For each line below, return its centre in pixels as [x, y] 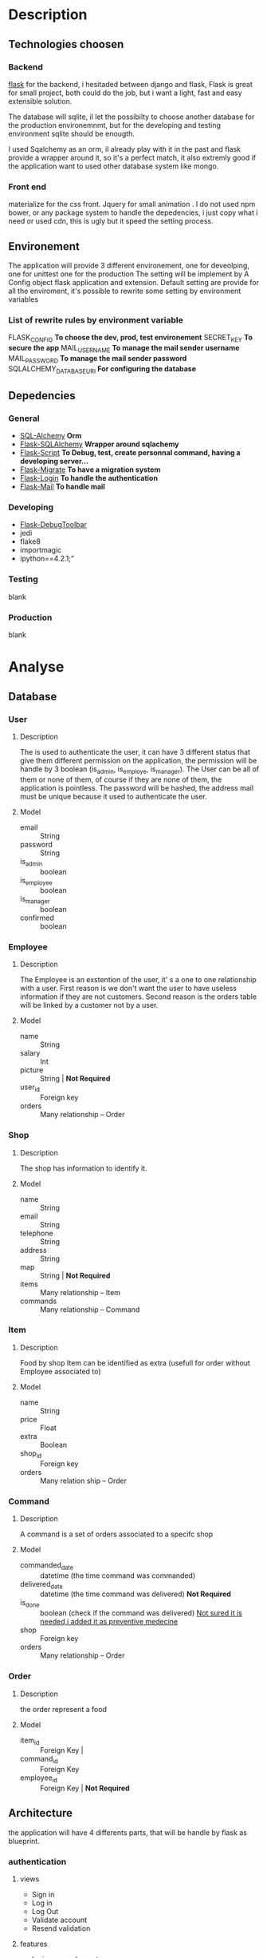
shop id [31, 1454]
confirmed [37, 918]
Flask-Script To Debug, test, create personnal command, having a [130, 453]
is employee [36, 881]
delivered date [41, 1585]
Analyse [36, 667]
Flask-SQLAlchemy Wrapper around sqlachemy [99, 444]
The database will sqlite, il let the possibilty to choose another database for [132, 117]
